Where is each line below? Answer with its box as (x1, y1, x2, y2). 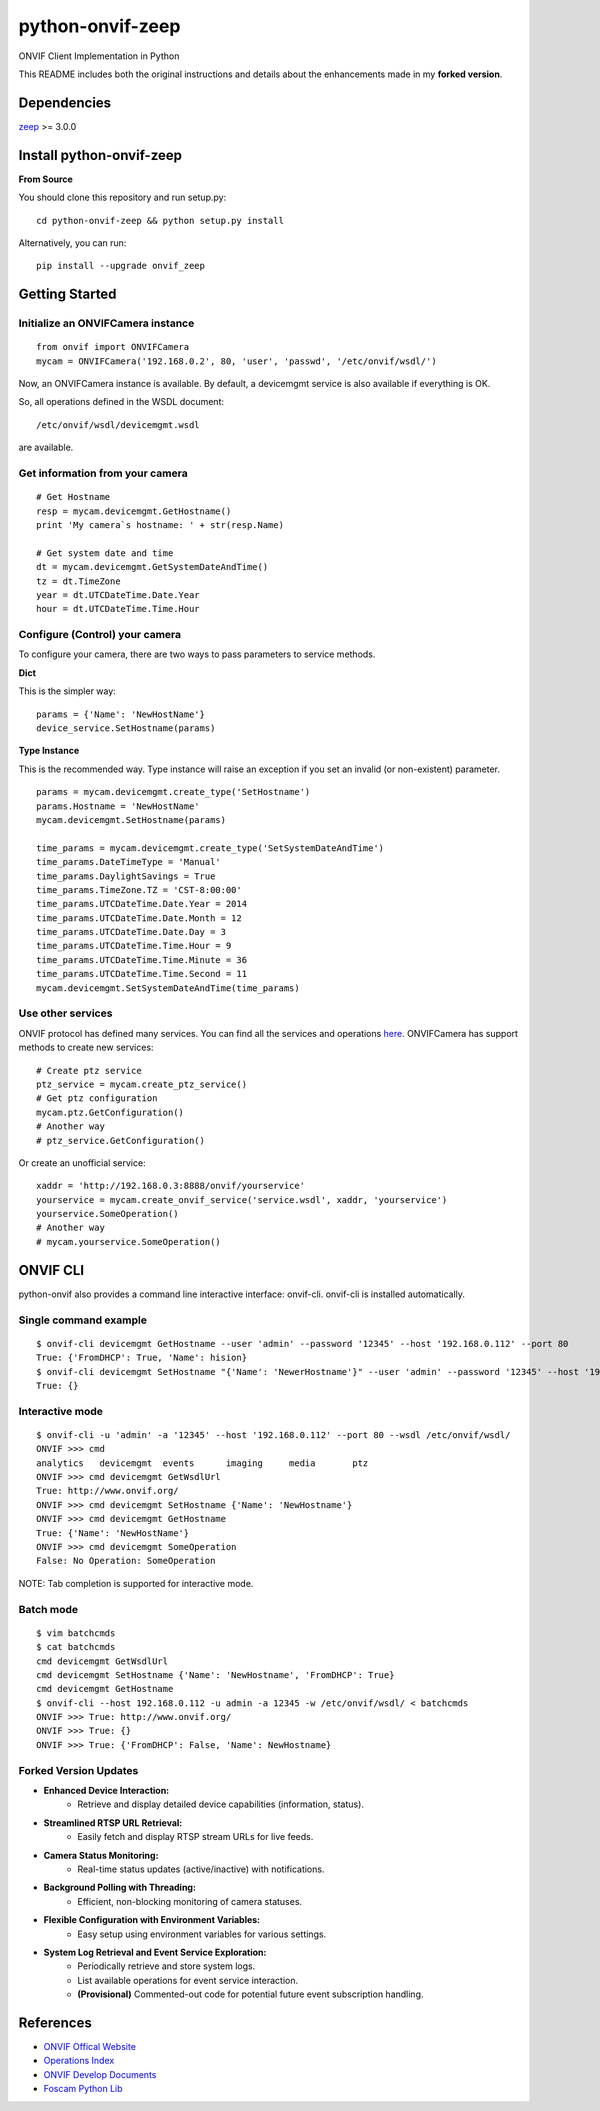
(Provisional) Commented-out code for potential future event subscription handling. (77, 1988, 424, 2000)
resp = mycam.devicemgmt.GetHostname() (36, 505, 232, 517)
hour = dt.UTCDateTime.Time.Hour (36, 603, 200, 615)
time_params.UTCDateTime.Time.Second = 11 (36, 968, 248, 980)
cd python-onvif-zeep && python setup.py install (36, 215, 285, 226)
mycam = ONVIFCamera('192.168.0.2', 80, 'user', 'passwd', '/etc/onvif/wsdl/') (36, 355, 437, 367)
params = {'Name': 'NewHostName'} (36, 708, 205, 720)
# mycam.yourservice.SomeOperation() (36, 1236, 222, 1247)
